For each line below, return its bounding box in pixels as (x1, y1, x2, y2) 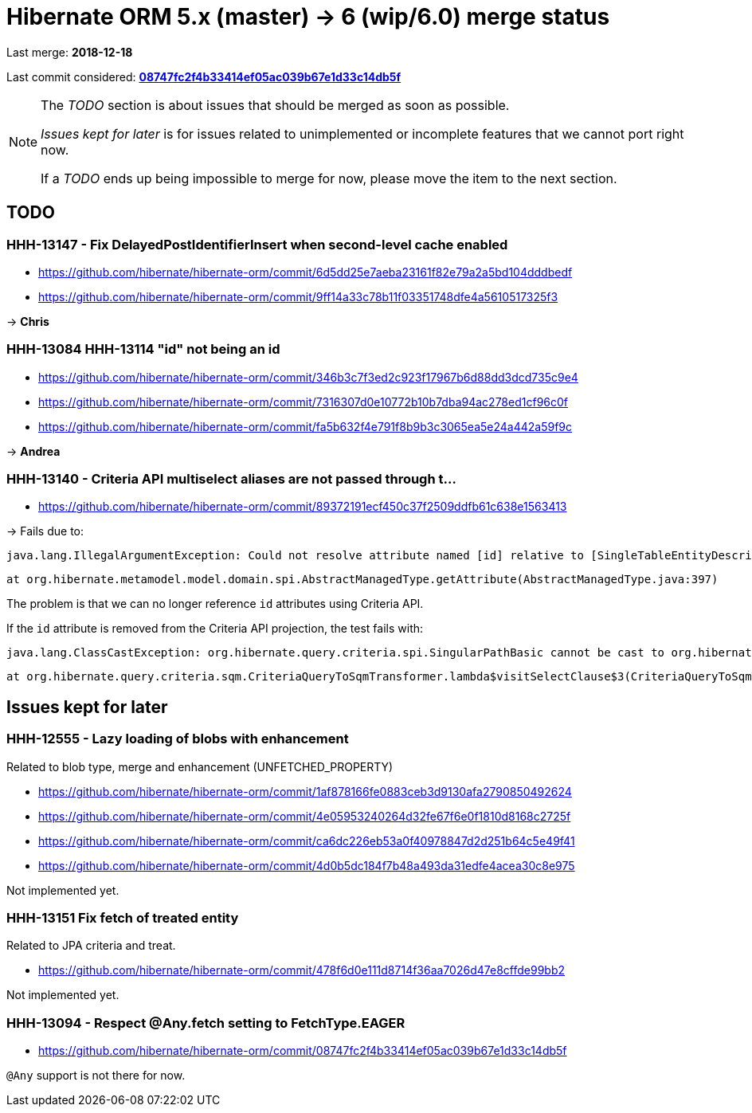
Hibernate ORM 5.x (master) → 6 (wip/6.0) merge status (6, 3, 610, 30)
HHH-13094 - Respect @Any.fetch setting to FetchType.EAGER (6, 1014, 405, 1031)
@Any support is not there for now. (6, 1068, 186, 1083)
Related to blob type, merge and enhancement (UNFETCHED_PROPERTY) (6, 759, 394, 774)
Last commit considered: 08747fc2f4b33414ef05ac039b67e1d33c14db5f (6, 69, 401, 84)
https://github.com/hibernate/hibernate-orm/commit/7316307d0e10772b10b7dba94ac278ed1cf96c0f (38, 394, 568, 409)
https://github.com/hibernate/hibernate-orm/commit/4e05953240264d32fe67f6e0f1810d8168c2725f (38, 809, 571, 823)
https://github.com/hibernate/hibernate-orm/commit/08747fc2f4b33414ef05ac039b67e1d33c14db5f (38, 1044, 567, 1058)
